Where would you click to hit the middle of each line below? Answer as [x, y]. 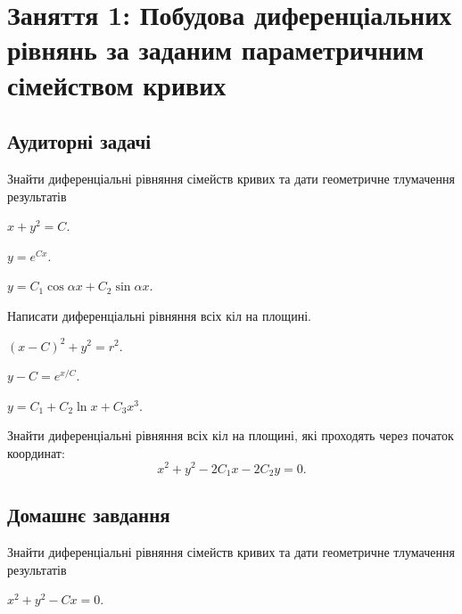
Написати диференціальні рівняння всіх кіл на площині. [159, 315]
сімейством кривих [117, 84]
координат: [36, 452]
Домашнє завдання [89, 515]
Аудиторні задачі [79, 141]
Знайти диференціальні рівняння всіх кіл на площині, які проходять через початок [231, 435]
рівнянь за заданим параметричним [216, 49]
